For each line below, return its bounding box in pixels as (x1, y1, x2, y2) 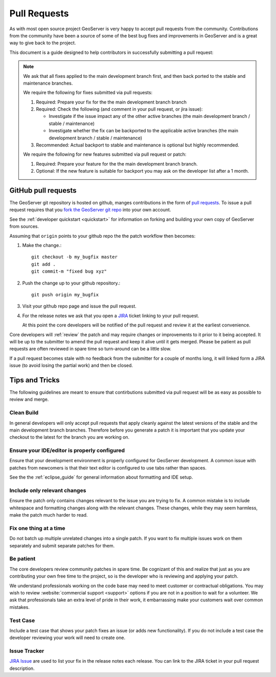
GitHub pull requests (9, 186, 77, 195)
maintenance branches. (23, 80, 73, 86)
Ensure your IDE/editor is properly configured (9, 447, 125, 454)
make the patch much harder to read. (9, 512, 88, 518)
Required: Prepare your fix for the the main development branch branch (36, 99, 187, 105)
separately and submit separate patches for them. (9, 542, 115, 548)
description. (9, 665, 35, 671)
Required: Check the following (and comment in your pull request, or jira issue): (36, 106, 203, 112)
